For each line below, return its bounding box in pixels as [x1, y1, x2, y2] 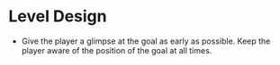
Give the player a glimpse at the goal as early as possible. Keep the [21, 36, 271, 46]
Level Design [8, 6, 107, 27]
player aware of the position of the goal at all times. [21, 45, 212, 55]
